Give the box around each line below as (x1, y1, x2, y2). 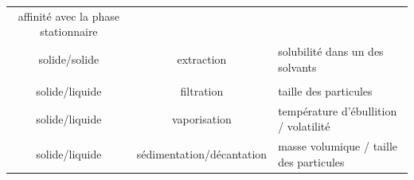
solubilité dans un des (278, 43, 384, 60)
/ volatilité (278, 118, 330, 135)
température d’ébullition (278, 102, 397, 119)
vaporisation (172, 110, 232, 127)
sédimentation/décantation (136, 145, 268, 162)
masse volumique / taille (278, 138, 397, 155)
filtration (180, 82, 224, 99)
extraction (177, 50, 227, 67)
